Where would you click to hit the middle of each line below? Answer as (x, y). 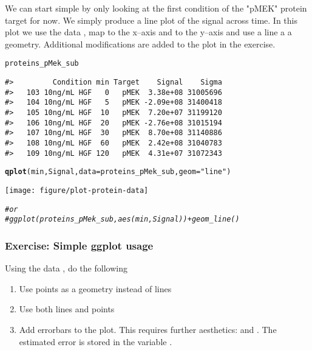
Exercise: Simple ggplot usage (79, 245)
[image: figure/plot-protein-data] (77, 190)
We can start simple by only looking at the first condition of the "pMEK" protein (156, 8)
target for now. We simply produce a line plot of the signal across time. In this (151, 20)
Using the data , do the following (66, 268)
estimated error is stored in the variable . (96, 341)
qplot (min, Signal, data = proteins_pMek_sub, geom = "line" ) (118, 172)
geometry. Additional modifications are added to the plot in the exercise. (140, 44)
